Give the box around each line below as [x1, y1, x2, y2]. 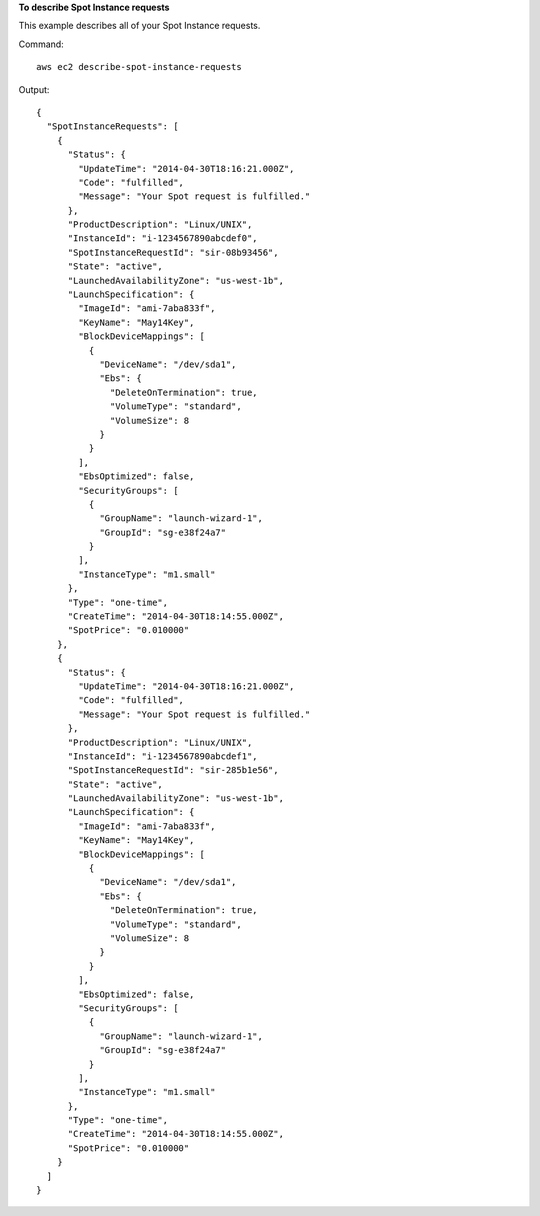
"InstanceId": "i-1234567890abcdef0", [67, 233, 259, 244]
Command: [18, 38, 64, 50]
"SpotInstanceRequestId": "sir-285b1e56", [67, 765, 279, 776]
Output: [18, 83, 50, 95]
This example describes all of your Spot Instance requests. [18, 20, 261, 32]
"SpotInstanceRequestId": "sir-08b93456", [67, 246, 279, 258]
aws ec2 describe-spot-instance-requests [36, 61, 242, 73]
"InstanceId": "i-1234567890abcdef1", [67, 750, 259, 762]
